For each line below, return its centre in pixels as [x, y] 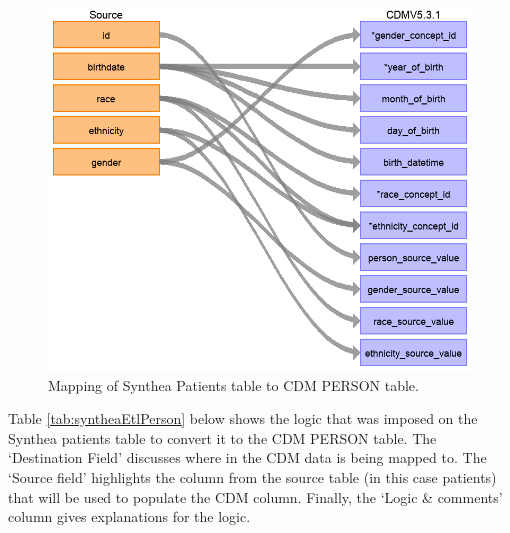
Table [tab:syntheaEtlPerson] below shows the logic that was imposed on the [243, 418]
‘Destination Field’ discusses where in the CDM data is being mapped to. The [247, 457]
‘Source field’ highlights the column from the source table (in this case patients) [252, 477]
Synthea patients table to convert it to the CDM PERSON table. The [222, 437]
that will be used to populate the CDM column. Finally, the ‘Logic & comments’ [255, 496]
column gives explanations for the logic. [129, 516]
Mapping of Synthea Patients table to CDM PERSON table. [233, 384]
